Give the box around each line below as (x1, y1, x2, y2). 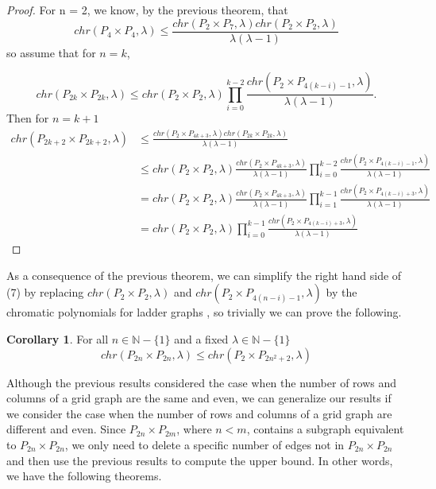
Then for (6, 110, 49, 126)
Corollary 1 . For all (6, 331, 109, 347)
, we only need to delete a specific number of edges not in (64, 436, 345, 452)
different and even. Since (6, 421, 126, 437)
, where (176, 421, 212, 437)
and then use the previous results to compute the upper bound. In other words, (6, 452, 393, 468)
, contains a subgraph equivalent (246, 421, 404, 437)
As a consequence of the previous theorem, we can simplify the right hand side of (6, 266, 402, 283)
